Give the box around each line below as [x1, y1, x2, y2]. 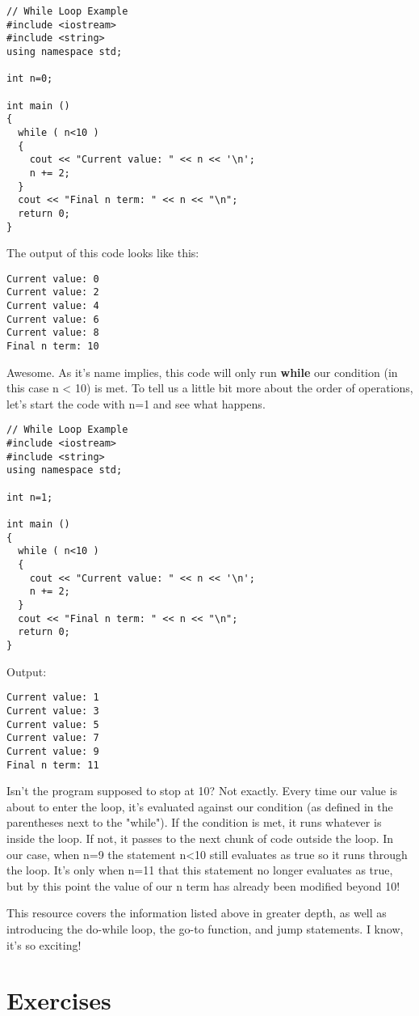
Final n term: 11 [6, 759, 99, 771]
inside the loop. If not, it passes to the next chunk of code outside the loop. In [6, 829, 394, 846]
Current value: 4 [6, 300, 99, 312]
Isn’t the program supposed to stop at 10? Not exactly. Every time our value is [6, 782, 398, 799]
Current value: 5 [6, 718, 99, 730]
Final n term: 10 [6, 341, 99, 353]
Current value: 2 [6, 286, 99, 298]
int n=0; [6, 73, 53, 85]
